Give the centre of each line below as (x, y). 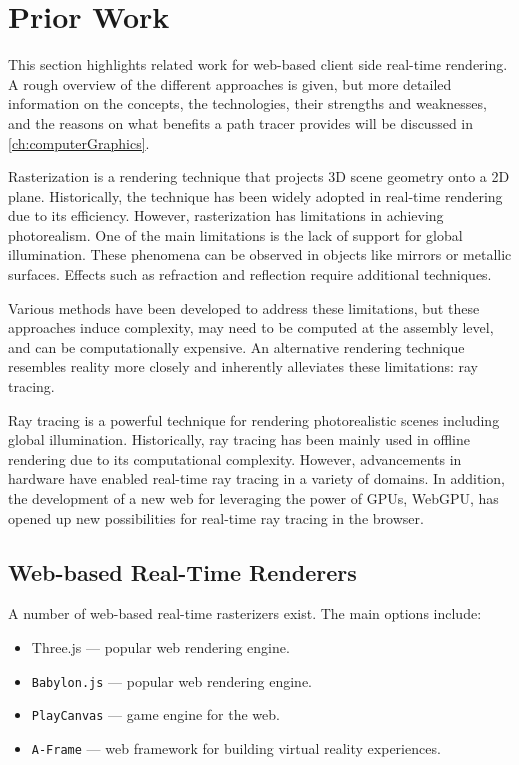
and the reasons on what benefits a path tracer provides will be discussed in (241, 122)
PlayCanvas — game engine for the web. (155, 714)
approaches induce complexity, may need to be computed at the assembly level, (251, 327)
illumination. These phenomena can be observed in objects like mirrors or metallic (260, 254)
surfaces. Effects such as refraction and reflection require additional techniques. (250, 274)
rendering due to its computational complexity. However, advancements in (235, 458)
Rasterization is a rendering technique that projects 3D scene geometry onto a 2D (259, 176)
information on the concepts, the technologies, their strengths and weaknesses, (247, 103)
